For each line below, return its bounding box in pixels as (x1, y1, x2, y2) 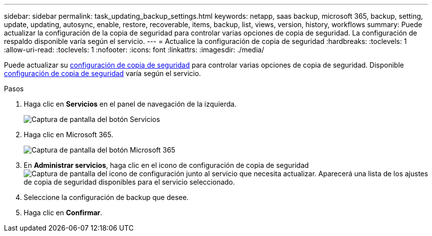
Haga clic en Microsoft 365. (24, 130, 113, 139)
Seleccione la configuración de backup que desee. (24, 193, 189, 201)
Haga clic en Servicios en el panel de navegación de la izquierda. (24, 100, 237, 108)
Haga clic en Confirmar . (24, 208, 103, 217)
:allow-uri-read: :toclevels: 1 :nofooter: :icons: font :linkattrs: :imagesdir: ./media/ (4, 45, 264, 54)
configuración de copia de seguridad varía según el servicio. (4, 69, 201, 78)
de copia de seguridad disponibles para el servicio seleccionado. (24, 178, 235, 186)
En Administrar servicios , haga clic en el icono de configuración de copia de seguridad (24, 161, 309, 169)
